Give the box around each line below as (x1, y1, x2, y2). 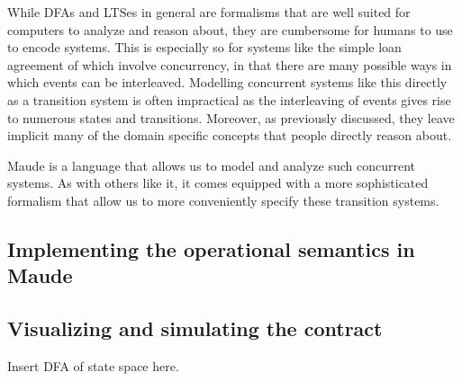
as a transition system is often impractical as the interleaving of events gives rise (7, 90, 451, 109)
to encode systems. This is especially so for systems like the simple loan (7, 38, 402, 57)
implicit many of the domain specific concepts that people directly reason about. (7, 126, 452, 145)
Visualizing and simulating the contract (7, 315, 383, 342)
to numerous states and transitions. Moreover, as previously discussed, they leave (7, 108, 455, 127)
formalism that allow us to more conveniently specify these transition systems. (7, 190, 439, 209)
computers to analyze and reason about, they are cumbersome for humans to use (7, 20, 453, 39)
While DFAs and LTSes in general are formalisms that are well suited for (7, 3, 411, 21)
